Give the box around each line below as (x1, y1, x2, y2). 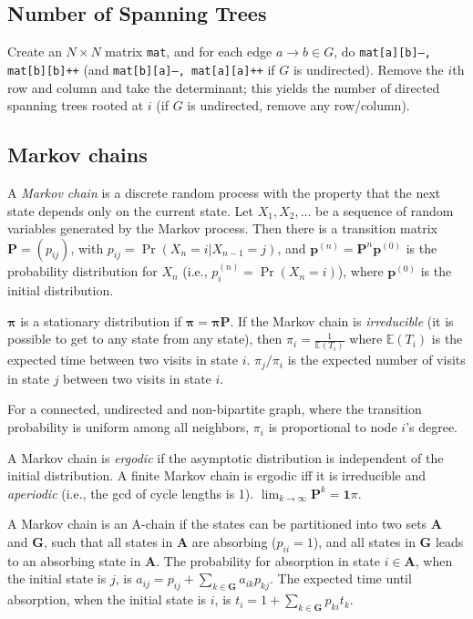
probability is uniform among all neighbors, (7, 418, 250, 437)
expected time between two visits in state (7, 350, 238, 369)
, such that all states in (43, 532, 173, 552)
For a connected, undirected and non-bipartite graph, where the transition (7, 399, 422, 418)
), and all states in (313, 532, 416, 552)
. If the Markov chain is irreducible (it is (230, 311, 454, 330)
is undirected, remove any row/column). (187, 96, 410, 115)
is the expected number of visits (287, 350, 466, 369)
